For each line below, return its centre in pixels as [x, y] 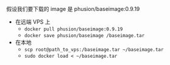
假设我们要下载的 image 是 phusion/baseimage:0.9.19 [73, 9]
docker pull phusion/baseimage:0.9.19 [73, 29]
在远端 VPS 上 [33, 22]
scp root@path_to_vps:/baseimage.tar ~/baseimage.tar [94, 50]
